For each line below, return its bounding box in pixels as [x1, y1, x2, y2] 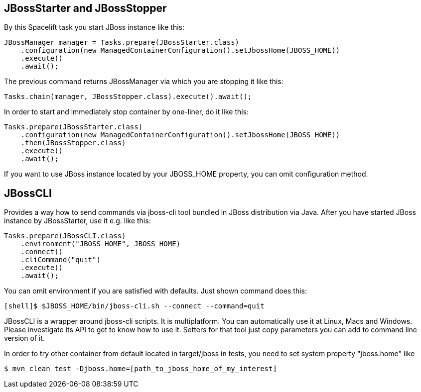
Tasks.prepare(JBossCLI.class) [4, 232, 126, 240]
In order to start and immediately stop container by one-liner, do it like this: [4, 107, 249, 116]
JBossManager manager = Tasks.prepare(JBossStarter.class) [4, 38, 240, 47]
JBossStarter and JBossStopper [4, 2, 167, 14]
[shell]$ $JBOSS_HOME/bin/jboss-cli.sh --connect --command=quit [4, 302, 265, 310]
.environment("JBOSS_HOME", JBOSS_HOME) [20, 240, 181, 248]
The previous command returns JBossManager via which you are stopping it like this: [4, 77, 283, 86]
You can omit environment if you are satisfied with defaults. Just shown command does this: [4, 287, 307, 295]
